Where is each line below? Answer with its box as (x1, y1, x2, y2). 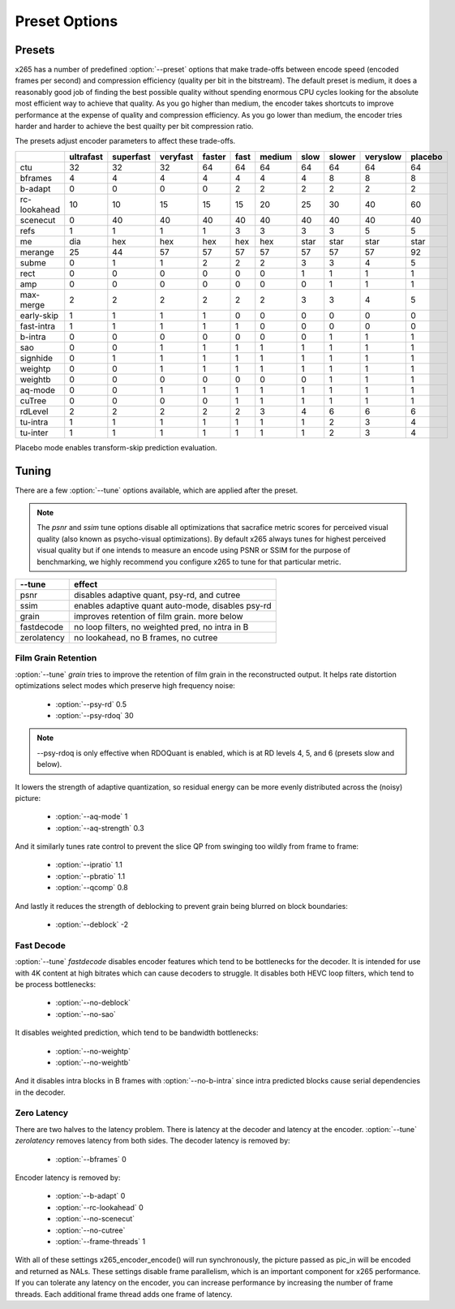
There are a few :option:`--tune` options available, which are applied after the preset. (15, 485, 298, 495)
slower (328, 151, 356, 162)
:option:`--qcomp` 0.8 (55, 883, 129, 893)
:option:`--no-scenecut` (55, 1214, 135, 1224)
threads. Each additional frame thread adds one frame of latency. (15, 1289, 233, 1298)
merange (19, 246, 54, 257)
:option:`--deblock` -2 (55, 919, 129, 929)
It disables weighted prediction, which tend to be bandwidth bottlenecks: (15, 1027, 259, 1038)
